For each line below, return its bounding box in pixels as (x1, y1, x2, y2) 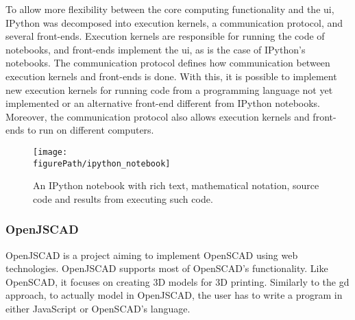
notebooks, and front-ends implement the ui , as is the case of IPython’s (5, 42, 306, 56)
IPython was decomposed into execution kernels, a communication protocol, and (5, 15, 343, 29)
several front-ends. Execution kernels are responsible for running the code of (5, 29, 325, 43)
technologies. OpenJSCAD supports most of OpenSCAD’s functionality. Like (5, 261, 328, 275)
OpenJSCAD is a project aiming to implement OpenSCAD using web (5, 247, 298, 262)
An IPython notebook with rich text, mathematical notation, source (33, 178, 319, 193)
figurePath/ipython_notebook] (33, 158, 171, 169)
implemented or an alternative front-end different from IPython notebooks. (5, 96, 321, 110)
